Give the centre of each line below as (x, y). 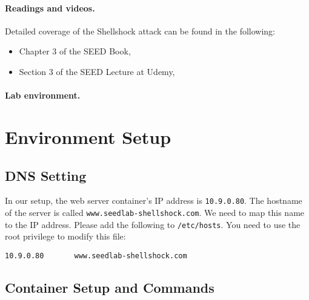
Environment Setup (88, 136)
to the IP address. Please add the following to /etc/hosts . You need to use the (153, 224)
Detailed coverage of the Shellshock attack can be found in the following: (140, 31)
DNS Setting (46, 175)
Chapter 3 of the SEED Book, (75, 51)
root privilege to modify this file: (65, 236)
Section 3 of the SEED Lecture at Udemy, (97, 71)
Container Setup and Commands (110, 287)
